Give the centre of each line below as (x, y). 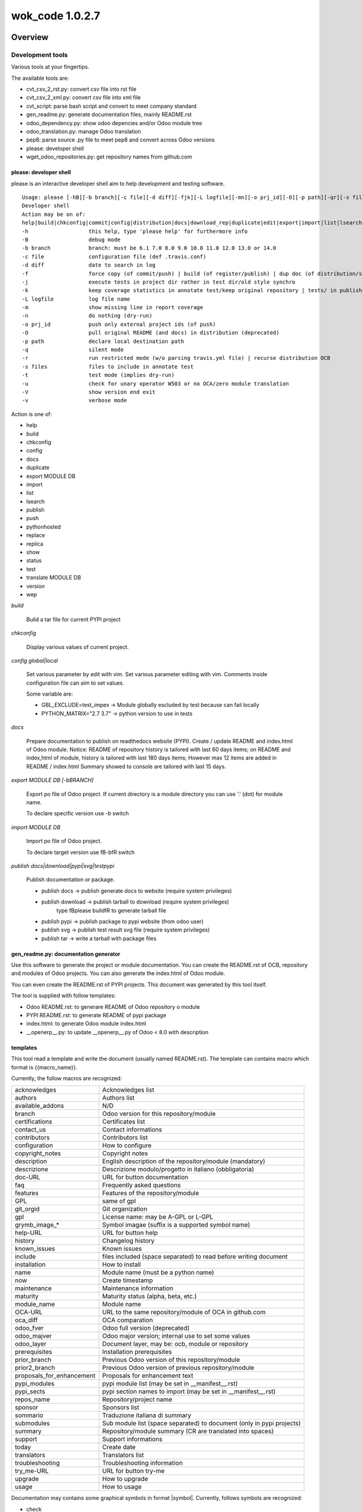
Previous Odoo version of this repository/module (171, 1360)
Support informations (132, 1439)
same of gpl (119, 1201)
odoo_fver (29, 1328)
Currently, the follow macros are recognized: (67, 1078)
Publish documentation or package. (70, 879)
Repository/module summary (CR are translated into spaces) (188, 1432)
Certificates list (124, 1122)
